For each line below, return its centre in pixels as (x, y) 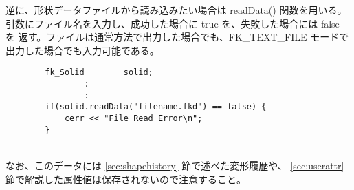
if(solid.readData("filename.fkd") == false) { (156, 107)
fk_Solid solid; (99, 73)
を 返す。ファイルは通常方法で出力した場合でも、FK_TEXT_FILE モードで (177, 37)
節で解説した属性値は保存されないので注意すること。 (126, 179)
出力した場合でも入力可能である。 (82, 50)
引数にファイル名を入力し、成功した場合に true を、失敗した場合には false (173, 23)
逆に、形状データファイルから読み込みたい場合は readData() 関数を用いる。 (176, 10)
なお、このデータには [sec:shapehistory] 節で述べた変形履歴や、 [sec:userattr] (175, 165)
